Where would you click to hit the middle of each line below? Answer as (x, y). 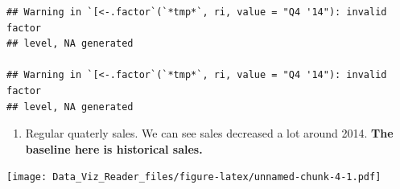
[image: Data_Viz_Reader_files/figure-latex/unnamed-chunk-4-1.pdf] (194, 177)
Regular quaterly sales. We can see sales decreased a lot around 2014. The (209, 133)
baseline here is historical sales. (114, 148)
